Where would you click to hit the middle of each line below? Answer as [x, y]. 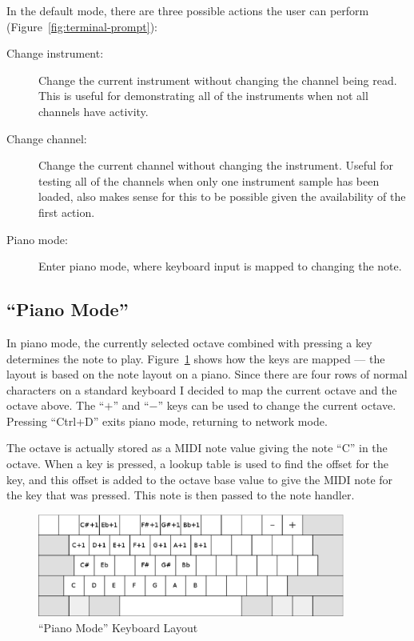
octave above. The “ [56, 405]
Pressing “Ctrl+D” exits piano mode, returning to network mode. [167, 421]
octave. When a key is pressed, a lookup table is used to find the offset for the [198, 464]
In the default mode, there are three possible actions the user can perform [188, 10]
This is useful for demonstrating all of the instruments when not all [203, 96]
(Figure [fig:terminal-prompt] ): [82, 26]
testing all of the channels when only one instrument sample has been [209, 180]
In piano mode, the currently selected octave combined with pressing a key [189, 342]
